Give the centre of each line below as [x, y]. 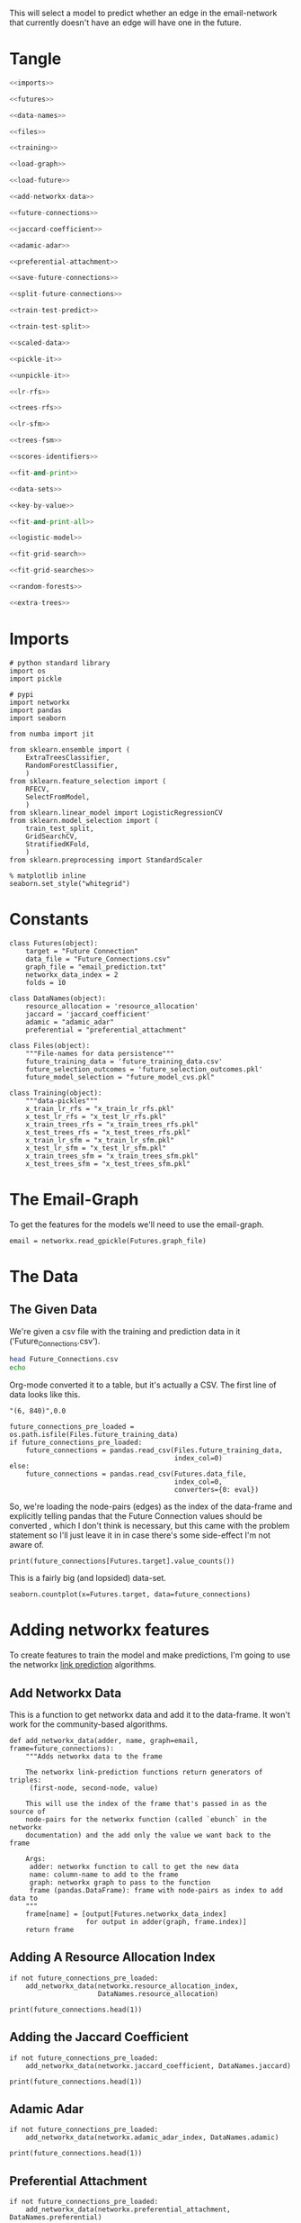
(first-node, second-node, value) [94, 1788]
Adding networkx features [109, 1630]
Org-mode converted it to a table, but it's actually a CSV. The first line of [143, 1385]
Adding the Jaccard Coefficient [99, 2037]
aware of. [27, 1545]
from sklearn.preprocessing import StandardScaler [106, 860]
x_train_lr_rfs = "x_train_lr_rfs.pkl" [100, 1108]
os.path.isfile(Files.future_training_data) [94, 1435]
